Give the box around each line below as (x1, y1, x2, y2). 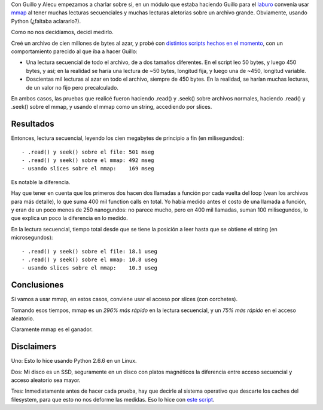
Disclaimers (11, 341, 57, 352)
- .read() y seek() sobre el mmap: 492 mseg (22, 157, 155, 164)
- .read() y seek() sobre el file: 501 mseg (22, 148, 155, 155)
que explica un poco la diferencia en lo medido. (11, 215, 128, 222)
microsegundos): (11, 234, 53, 241)
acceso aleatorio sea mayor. (11, 377, 81, 384)
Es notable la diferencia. (11, 178, 71, 185)
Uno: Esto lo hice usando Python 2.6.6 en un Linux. (11, 357, 137, 365)
